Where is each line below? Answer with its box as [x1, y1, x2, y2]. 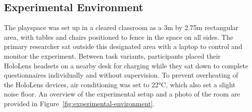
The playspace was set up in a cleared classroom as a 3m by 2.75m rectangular [4, 22, 238, 32]
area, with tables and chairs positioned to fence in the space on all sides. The [4, 32, 234, 42]
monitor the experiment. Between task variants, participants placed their [4, 50, 221, 61]
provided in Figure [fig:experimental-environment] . [4, 98, 155, 108]
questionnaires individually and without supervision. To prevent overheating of [4, 70, 238, 80]
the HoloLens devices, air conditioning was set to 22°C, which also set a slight [4, 79, 235, 89]
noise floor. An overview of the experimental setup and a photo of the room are [4, 89, 240, 99]
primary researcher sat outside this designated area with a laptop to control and [4, 41, 243, 51]
